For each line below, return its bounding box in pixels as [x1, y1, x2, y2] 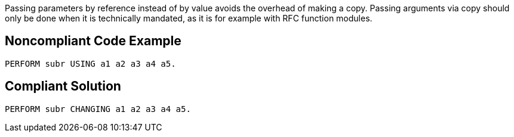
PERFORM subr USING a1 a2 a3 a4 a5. [5, 58, 176, 68]
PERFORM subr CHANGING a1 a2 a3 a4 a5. [5, 104, 191, 114]
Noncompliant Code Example [5, 33, 181, 49]
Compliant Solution [5, 79, 121, 94]
